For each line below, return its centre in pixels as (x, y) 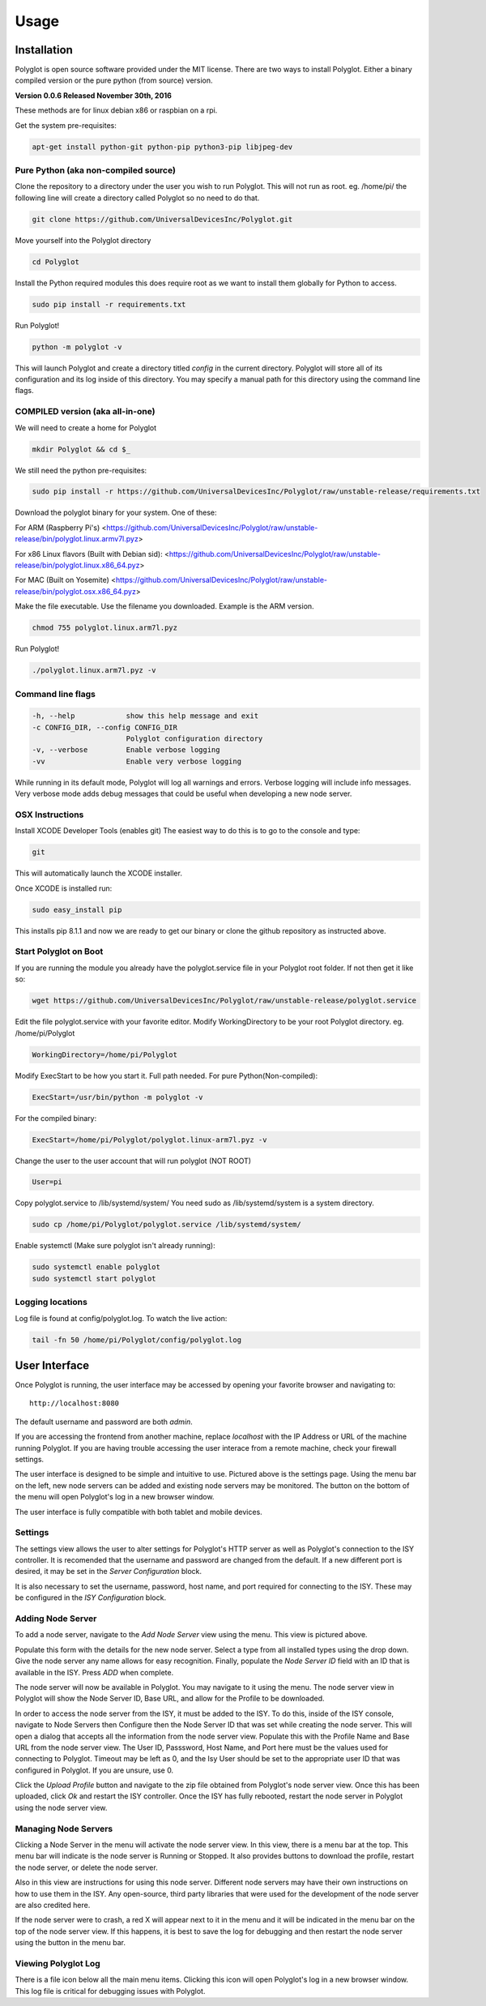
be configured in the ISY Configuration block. (90, 1598)
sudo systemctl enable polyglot (96, 1267)
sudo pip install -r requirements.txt (109, 304)
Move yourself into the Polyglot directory (83, 240)
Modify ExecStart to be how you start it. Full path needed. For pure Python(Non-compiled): (166, 1076)
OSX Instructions (49, 815)
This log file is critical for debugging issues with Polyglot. (110, 1991)
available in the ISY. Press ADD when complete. (94, 1672)
